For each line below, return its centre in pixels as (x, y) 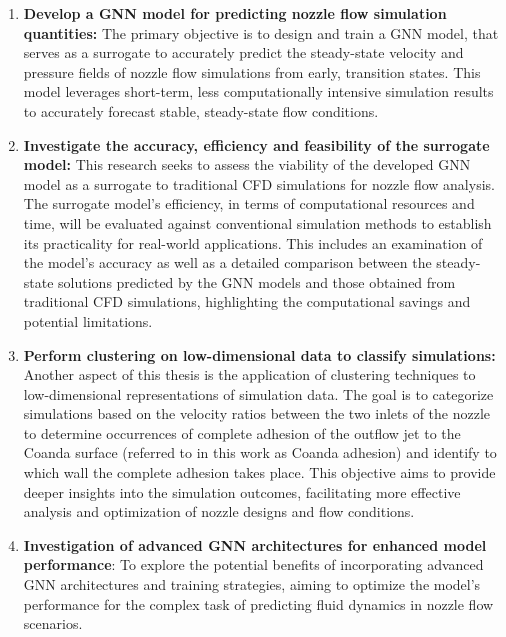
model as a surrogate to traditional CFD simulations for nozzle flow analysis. (259, 183)
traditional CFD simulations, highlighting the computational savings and (247, 301)
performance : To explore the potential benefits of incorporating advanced (253, 564)
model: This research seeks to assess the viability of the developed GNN (247, 164)
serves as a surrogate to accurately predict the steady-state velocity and (243, 52)
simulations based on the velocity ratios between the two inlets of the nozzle (257, 413)
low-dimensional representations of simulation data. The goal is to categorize (258, 393)
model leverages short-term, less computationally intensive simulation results (258, 91)
